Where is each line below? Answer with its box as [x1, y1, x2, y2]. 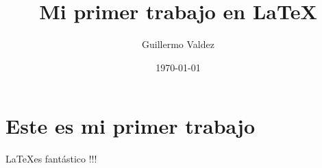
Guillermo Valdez [142, 37, 214, 51]
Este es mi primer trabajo [5, 112, 256, 140]
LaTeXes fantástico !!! [5, 152, 97, 166]
